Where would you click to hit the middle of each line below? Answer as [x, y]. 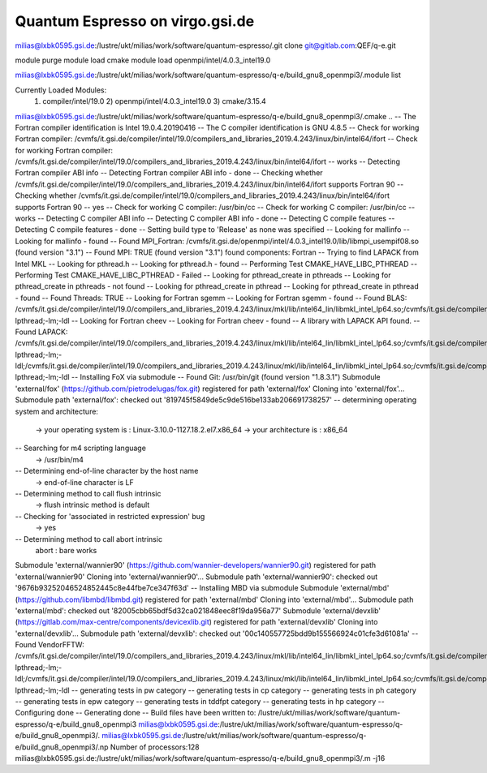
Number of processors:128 [155, 747]
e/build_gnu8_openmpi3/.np [62, 747]
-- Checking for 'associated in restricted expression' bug [110, 516]
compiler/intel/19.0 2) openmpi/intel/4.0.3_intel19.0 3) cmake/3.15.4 [155, 101]
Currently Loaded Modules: [61, 90]
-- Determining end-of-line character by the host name [107, 471]
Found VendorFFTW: [50, 645]
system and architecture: [57, 411]
